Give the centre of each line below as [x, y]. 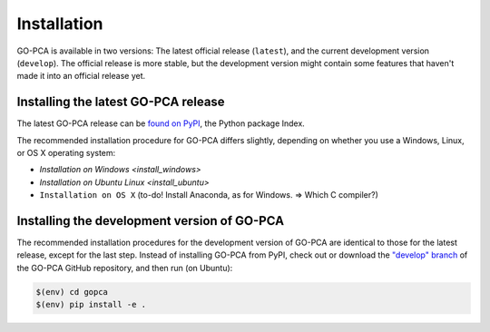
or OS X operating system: [66, 153]
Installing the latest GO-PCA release [121, 102]
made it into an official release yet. [81, 76]
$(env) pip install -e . [91, 305]
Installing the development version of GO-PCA [151, 221]
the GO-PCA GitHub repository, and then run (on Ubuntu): [125, 268]
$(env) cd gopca [72, 292]
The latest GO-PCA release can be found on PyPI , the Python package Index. [161, 123]
